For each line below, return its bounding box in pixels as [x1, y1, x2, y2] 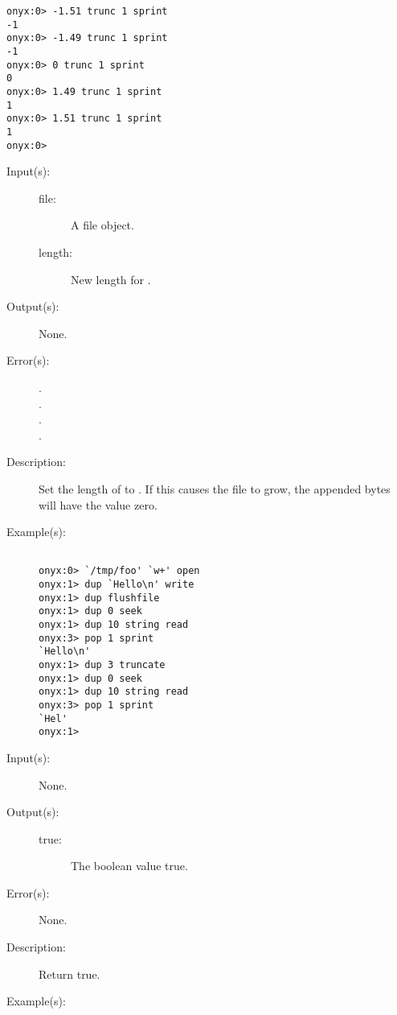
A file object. [71, 217, 134, 233]
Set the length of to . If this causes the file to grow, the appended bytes [39, 480, 391, 497]
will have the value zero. [39, 496, 158, 513]
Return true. [39, 965, 100, 982]
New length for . [71, 270, 151, 287]
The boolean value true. [71, 857, 188, 874]
